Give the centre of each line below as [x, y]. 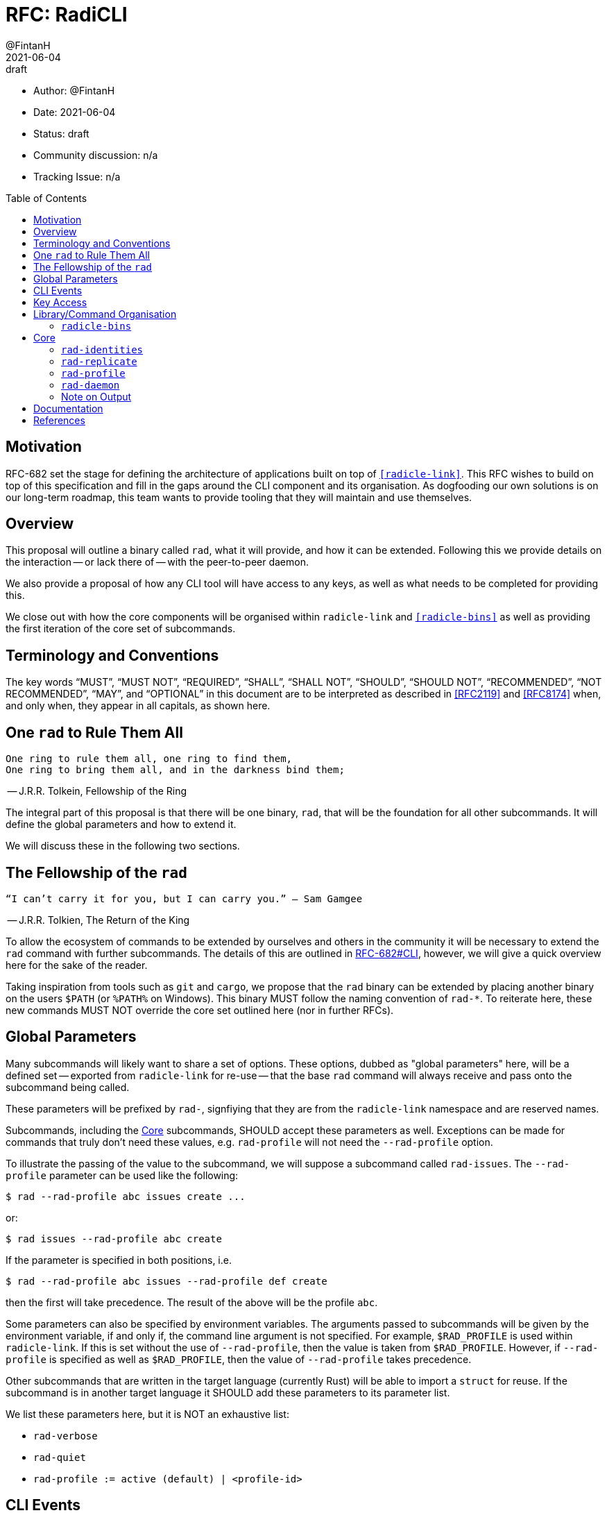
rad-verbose [66, 1436]
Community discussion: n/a [96, 155]
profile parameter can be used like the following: [122, 1175]
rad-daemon [91, 385]
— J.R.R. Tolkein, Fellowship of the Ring [97, 791]
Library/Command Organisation [105, 314]
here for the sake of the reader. [77, 965]
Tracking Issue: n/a [77, 176]
